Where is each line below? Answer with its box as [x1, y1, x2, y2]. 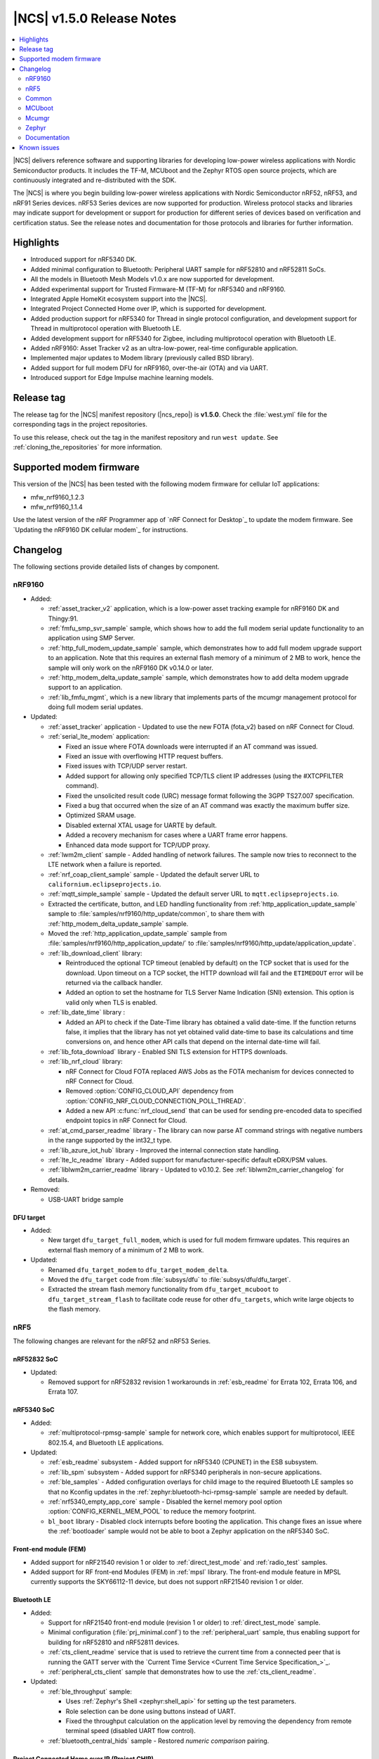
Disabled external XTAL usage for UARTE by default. [65, 820, 217, 830]
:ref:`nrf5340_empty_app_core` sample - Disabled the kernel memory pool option [48, 1497, 282, 1506]
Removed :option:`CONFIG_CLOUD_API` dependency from [65, 1087, 234, 1096]
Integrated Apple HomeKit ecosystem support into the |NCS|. [30, 295, 208, 303]
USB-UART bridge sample [48, 1195, 124, 1203]
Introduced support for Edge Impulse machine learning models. [30, 374, 214, 382]
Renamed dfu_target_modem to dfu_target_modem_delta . [48, 1265, 230, 1274]
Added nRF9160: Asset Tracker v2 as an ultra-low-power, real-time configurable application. [30, 344, 298, 352]
